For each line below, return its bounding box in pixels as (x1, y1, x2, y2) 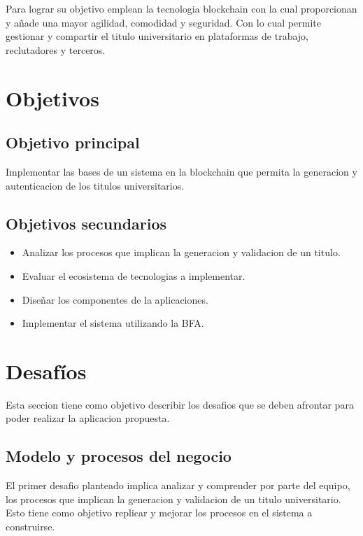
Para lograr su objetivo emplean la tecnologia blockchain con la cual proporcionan (6, 1, 357, 15)
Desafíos (6, 356, 87, 385)
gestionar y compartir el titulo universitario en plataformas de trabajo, (6, 29, 308, 43)
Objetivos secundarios (6, 212, 167, 234)
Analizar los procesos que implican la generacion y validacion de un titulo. (22, 245, 341, 260)
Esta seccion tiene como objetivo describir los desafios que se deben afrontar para (6, 397, 354, 411)
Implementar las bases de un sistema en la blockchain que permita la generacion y (6, 164, 357, 178)
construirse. (6, 519, 55, 534)
